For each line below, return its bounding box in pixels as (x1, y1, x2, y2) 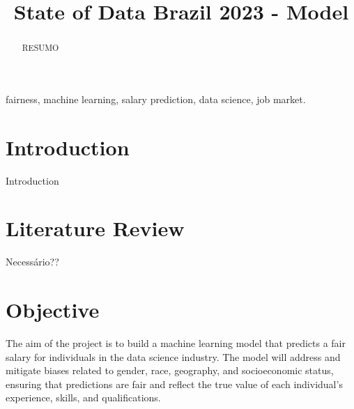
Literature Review (6, 214, 185, 242)
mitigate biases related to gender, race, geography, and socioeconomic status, (6, 363, 334, 378)
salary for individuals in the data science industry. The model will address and (6, 349, 341, 364)
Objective (6, 295, 100, 324)
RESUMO (22, 42, 59, 54)
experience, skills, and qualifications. (6, 390, 161, 405)
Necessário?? (6, 254, 59, 269)
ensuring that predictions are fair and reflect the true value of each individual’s (6, 376, 343, 391)
